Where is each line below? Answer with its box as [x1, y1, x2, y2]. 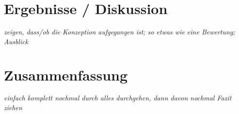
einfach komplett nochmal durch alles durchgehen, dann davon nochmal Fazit [4, 93, 232, 103]
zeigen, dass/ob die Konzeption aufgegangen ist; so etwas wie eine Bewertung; [4, 27, 235, 37]
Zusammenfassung [4, 65, 128, 84]
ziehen [4, 102, 22, 113]
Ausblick [4, 36, 29, 46]
